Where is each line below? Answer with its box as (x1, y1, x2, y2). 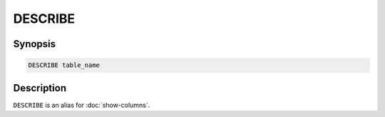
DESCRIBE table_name (28, 61, 100, 69)
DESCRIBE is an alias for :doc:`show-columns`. (13, 101, 150, 109)
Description (13, 82, 67, 94)
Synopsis (13, 38, 56, 50)
